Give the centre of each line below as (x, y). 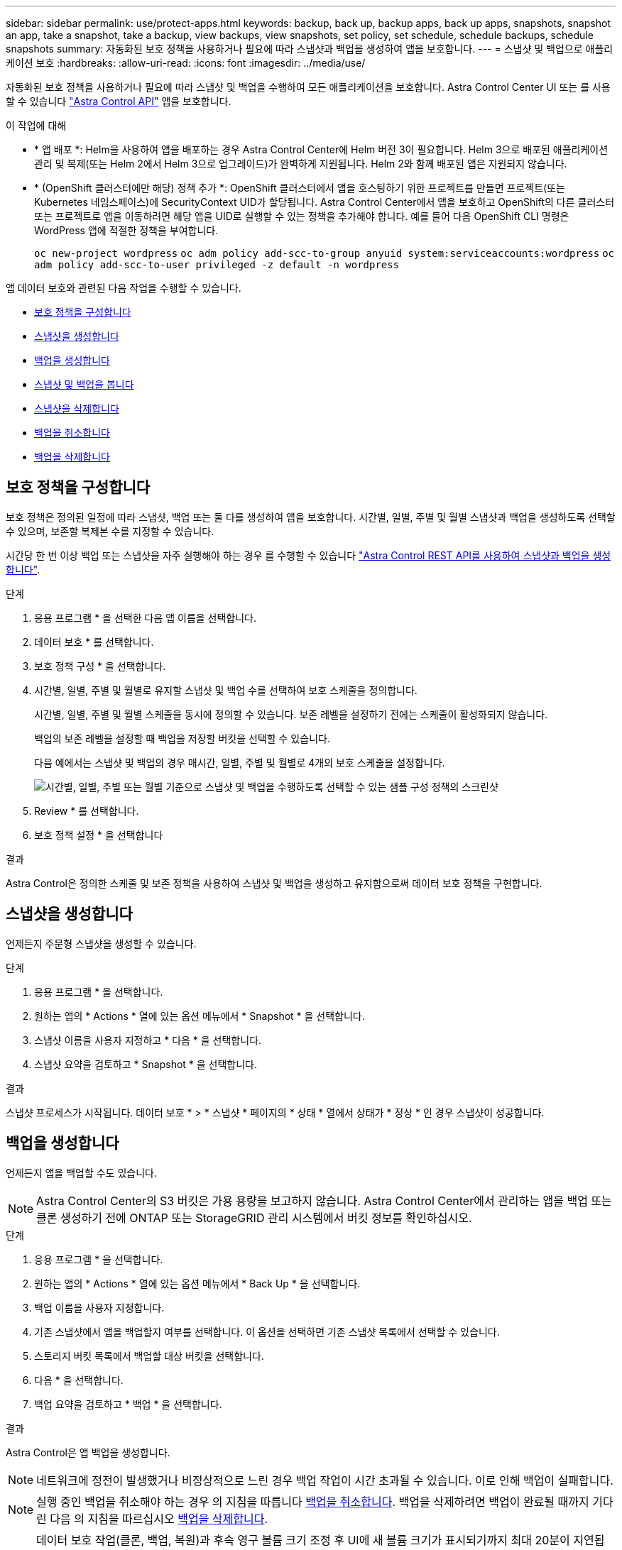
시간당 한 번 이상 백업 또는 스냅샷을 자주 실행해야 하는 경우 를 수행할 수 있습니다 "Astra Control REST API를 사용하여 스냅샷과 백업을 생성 (309, 555)
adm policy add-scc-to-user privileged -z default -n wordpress (217, 265)
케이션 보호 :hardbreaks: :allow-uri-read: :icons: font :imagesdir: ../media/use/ (186, 63)
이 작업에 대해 (36, 125)
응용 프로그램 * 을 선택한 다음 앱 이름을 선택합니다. (146, 617)
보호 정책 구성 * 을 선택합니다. (100, 666)
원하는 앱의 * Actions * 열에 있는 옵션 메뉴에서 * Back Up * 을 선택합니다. (197, 1283)
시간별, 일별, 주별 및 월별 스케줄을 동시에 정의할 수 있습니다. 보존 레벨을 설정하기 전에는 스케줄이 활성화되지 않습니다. (291, 714)
